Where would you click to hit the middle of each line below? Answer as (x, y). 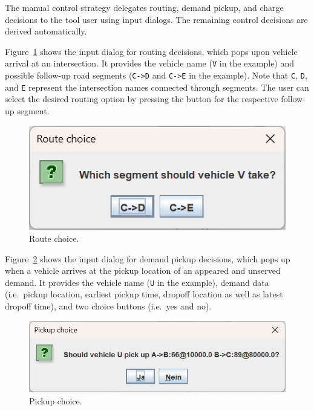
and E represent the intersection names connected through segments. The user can (157, 87)
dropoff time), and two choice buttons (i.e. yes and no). (108, 306)
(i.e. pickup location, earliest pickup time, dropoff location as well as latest (144, 294)
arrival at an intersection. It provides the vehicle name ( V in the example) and (150, 63)
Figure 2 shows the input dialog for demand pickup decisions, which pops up (148, 258)
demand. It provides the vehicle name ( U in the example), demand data (137, 282)
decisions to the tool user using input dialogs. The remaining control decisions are (156, 19)
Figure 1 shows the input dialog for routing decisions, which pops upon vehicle (151, 51)
